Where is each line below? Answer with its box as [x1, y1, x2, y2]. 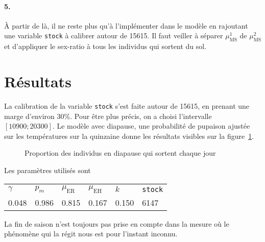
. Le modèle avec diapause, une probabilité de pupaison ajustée [52, 120, 250, 131]
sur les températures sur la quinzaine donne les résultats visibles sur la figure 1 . [4, 130, 254, 141]
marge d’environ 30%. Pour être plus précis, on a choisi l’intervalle [4, 110, 212, 121]
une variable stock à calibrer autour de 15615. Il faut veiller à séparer [4, 30, 223, 41]
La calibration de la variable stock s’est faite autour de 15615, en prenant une [4, 100, 250, 111]
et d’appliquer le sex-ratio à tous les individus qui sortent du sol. [4, 41, 207, 52]
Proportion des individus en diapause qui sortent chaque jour [25, 148, 216, 158]
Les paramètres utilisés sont [4, 164, 91, 175]
